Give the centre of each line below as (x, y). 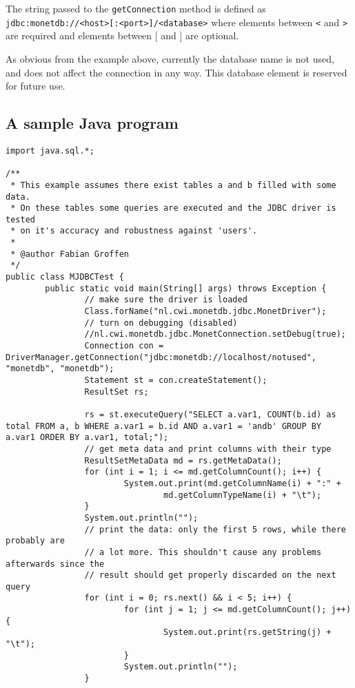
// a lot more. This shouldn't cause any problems (203, 552)
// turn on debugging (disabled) (161, 323)
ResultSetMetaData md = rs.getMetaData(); (183, 460)
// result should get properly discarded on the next (210, 575)
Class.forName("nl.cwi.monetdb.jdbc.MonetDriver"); (205, 312)
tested (20, 219)
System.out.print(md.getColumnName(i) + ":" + (232, 483)
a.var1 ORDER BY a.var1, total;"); (87, 438)
